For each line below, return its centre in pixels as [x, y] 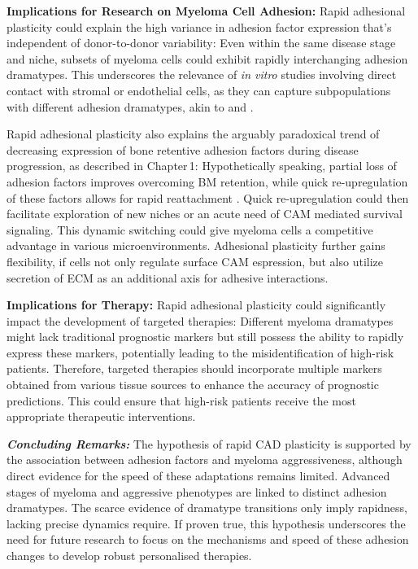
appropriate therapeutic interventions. [101, 416]
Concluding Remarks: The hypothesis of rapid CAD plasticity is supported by [209, 443]
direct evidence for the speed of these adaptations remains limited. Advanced [198, 476]
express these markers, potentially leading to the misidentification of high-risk [200, 352]
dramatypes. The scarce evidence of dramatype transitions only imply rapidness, [207, 508]
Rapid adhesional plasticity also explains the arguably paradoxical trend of [193, 134]
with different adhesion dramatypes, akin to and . [130, 106]
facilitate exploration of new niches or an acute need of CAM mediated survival [205, 214]
